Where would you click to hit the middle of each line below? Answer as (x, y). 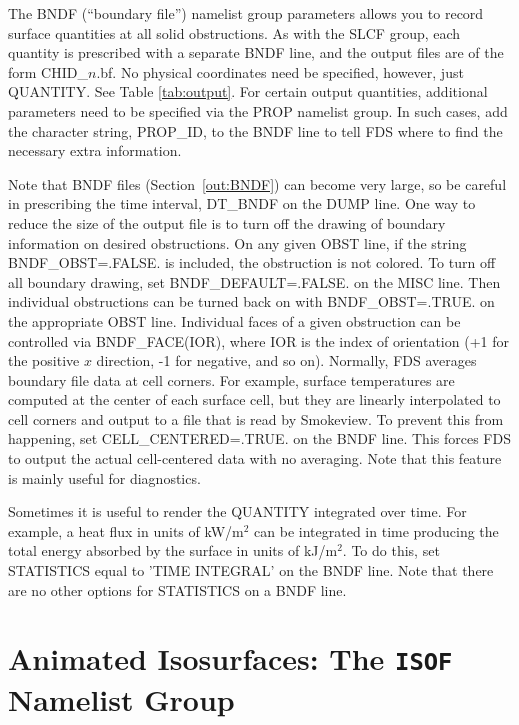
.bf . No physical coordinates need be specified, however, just (280, 71)
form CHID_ (48, 71)
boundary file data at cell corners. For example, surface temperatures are (231, 379)
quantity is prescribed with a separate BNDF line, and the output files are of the (256, 52)
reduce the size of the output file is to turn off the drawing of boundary (227, 222)
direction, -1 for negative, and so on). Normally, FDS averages (286, 360)
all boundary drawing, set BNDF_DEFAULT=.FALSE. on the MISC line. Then (254, 281)
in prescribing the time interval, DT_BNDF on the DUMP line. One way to (242, 203)
